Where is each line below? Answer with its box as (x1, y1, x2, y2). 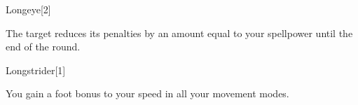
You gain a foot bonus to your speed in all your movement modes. (6, 86, 289, 101)
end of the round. (6, 39, 81, 54)
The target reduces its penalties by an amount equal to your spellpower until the (6, 25, 353, 40)
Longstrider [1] (6, 62, 66, 77)
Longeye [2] (6, 2, 51, 16)
